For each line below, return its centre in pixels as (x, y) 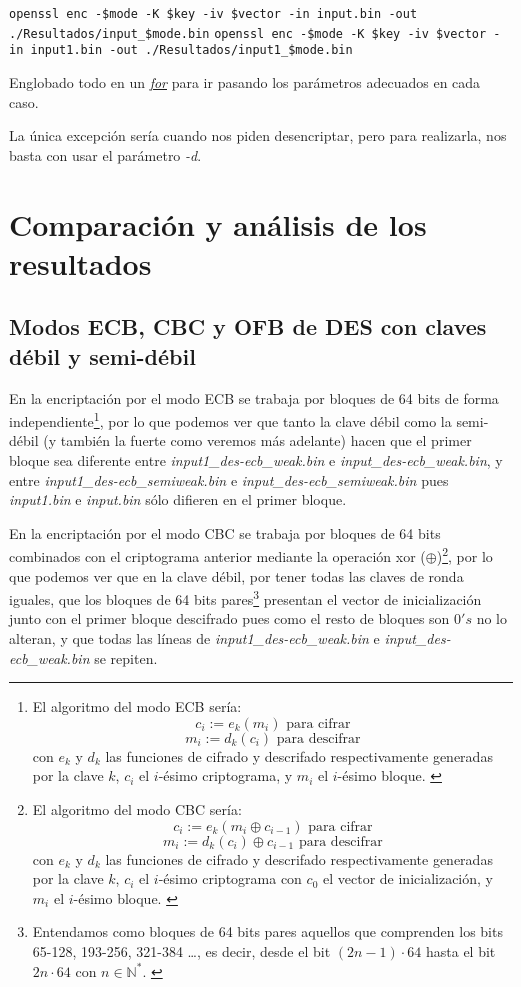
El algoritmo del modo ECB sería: (137, 706)
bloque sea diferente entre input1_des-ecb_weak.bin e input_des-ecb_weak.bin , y (256, 459)
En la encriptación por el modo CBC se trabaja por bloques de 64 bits (225, 532)
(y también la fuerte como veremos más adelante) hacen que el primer (257, 440)
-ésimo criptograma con (230, 878)
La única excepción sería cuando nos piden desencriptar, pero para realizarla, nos (258, 135)
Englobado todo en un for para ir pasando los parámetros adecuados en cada (245, 81)
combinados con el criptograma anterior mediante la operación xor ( (217, 555)
